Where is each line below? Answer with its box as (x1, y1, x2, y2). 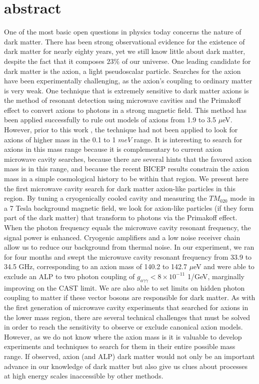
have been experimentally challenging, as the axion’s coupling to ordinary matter (4, 75, 252, 86)
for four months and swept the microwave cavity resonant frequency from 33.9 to (4, 251, 252, 262)
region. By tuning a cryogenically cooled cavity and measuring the (4, 193, 207, 203)
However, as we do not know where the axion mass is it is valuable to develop (4, 331, 242, 342)
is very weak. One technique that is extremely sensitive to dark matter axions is (4, 85, 249, 95)
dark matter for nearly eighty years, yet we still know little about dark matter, (4, 46, 245, 56)
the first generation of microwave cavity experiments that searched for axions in (4, 302, 248, 312)
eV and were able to (193, 261, 254, 272)
